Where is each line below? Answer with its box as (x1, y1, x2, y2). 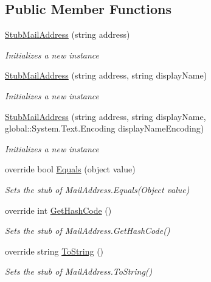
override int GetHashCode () (5, 203, 112, 216)
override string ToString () (5, 244, 104, 257)
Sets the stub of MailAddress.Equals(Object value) (5, 183, 190, 196)
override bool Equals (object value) (5, 163, 136, 175)
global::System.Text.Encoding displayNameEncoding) (5, 122, 204, 135)
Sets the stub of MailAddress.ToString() (5, 265, 153, 278)
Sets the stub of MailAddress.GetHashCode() (5, 224, 170, 237)
